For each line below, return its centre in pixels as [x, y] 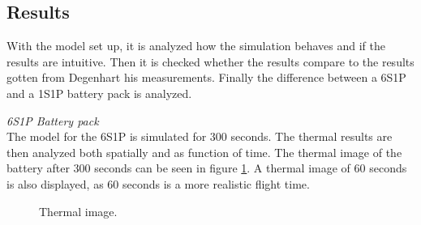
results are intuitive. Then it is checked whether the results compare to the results [210, 61]
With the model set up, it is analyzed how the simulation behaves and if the [196, 46]
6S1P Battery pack [53, 120]
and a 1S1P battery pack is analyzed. [99, 93]
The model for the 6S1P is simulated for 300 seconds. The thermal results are [200, 136]
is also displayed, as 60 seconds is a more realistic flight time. [158, 183]
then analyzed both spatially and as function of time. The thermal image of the [204, 152]
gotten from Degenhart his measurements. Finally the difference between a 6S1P [206, 77]
